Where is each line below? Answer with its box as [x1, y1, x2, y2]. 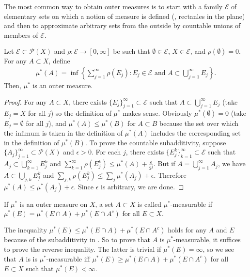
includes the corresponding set [151, 128, 241, 138]
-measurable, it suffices [173, 234, 241, 245]
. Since [74, 181, 94, 191]
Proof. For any [4, 96, 47, 107]
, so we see [203, 244, 234, 254]
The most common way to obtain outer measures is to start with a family [4, 1, 223, 11]
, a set [95, 199, 113, 209]
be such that [113, 46, 150, 56]
